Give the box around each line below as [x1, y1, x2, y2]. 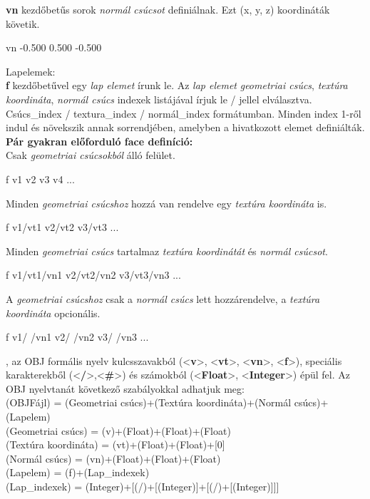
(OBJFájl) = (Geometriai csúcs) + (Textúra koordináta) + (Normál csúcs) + [6, 395, 329, 410]
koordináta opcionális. [6, 305, 101, 320]
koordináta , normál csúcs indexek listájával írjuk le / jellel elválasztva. [6, 91, 312, 106]
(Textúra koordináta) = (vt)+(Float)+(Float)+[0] [6, 437, 225, 452]
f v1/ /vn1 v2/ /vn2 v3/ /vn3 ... [6, 329, 149, 344]
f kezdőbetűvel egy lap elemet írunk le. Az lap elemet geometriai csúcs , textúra [6, 78, 348, 93]
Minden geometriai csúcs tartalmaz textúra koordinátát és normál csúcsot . [6, 243, 328, 258]
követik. [6, 16, 40, 31]
